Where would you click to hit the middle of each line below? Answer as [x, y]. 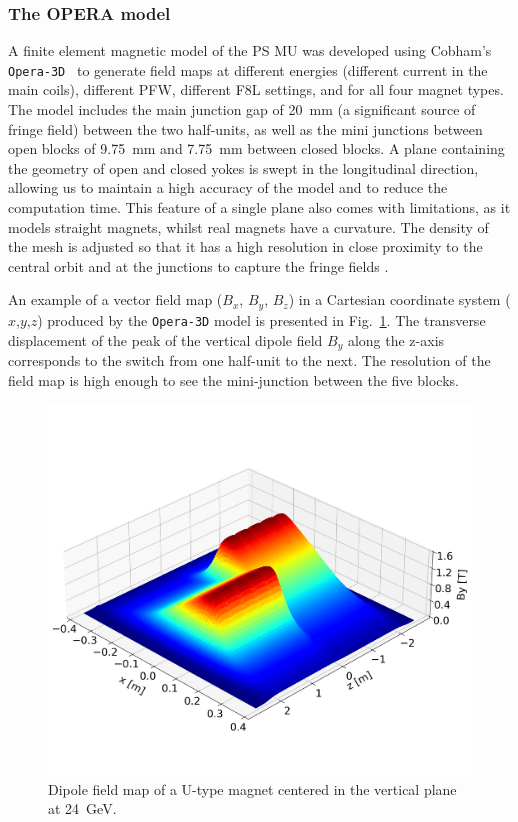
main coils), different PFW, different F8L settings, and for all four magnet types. [256, 89]
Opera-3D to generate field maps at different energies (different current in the [248, 69]
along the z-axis [396, 339]
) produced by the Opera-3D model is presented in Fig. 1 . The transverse [261, 319]
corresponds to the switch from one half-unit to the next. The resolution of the [249, 359]
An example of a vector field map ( [115, 299]
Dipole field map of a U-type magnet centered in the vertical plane [252, 788]
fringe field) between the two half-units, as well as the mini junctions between [245, 128]
